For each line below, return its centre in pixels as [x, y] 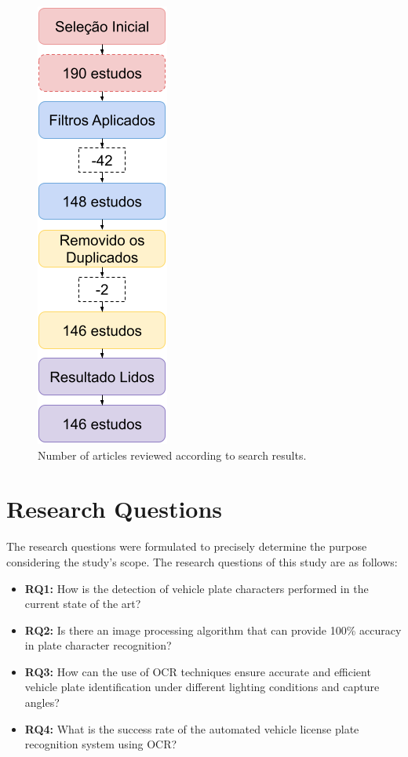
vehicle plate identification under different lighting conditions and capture [202, 687]
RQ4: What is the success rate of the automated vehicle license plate [192, 728]
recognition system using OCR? [101, 744]
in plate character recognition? [98, 645]
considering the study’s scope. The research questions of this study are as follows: [202, 561]
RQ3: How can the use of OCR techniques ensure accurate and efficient [198, 671]
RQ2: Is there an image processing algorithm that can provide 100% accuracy [213, 630]
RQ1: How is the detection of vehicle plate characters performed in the [197, 588]
